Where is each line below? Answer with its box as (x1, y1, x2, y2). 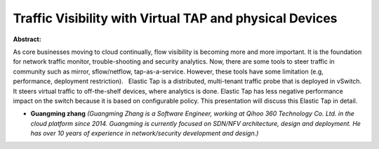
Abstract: (13, 35, 41, 43)
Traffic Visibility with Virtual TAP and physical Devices (13, 10, 338, 26)
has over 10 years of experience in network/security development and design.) (30, 129, 259, 138)
